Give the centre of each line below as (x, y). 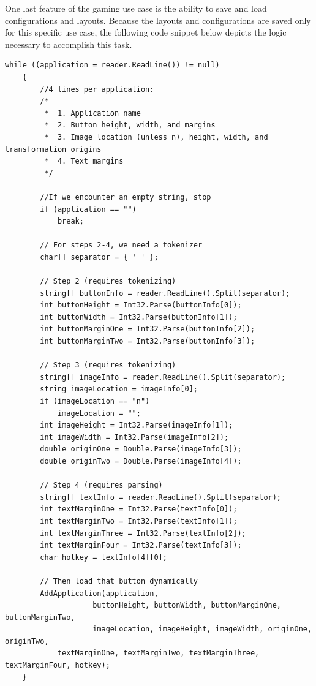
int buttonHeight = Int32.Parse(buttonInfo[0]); (141, 305)
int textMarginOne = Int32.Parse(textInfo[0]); (139, 509)
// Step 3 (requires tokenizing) (108, 365)
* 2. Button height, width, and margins (130, 125)
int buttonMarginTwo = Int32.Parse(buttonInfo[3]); (148, 341)
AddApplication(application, (99, 593)
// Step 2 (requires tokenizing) (108, 281)
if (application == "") (88, 209)
